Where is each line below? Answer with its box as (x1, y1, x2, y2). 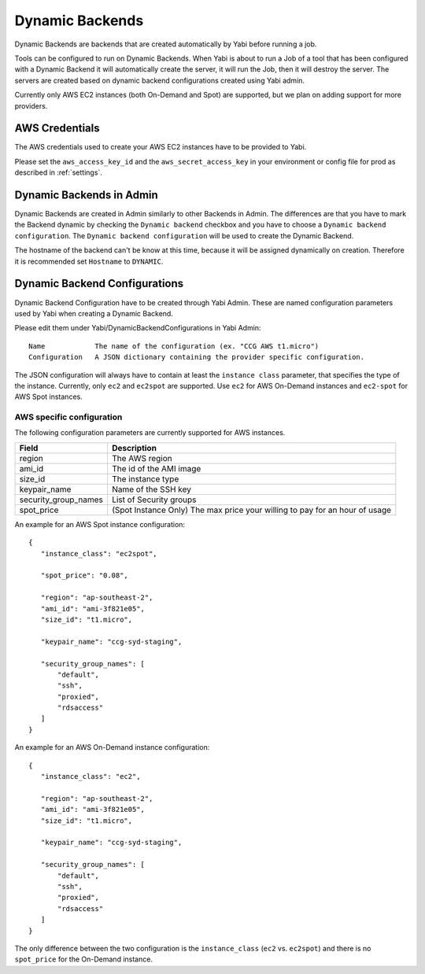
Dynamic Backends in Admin (14, 189, 159, 201)
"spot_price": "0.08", (40, 571, 129, 580)
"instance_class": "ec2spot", (40, 549, 157, 558)
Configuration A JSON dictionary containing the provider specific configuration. (28, 352, 365, 362)
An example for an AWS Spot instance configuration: (14, 519, 185, 529)
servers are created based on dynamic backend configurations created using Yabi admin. (14, 76, 305, 85)
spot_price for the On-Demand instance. (14, 954, 153, 964)
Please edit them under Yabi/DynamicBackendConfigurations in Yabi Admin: (14, 323, 261, 333)
